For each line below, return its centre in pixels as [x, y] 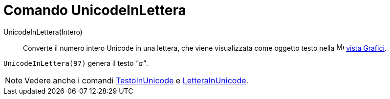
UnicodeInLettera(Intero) [43, 32]
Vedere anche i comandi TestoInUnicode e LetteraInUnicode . [137, 80]
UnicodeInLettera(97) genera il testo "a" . [76, 63]
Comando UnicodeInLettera [95, 10]
